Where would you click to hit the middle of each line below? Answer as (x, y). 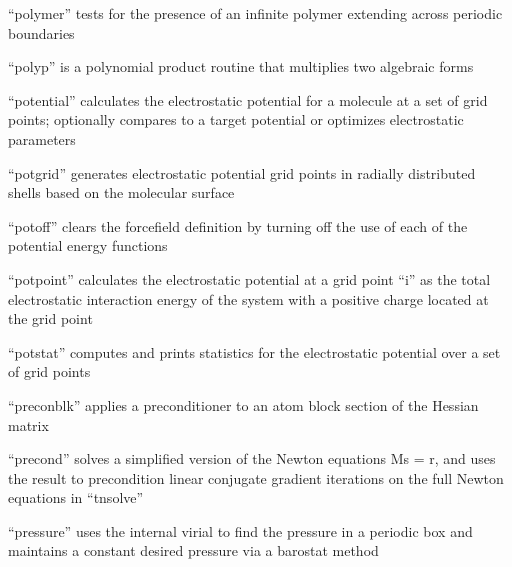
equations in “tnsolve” (76, 497)
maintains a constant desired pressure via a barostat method (193, 550)
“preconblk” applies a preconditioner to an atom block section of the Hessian (243, 404)
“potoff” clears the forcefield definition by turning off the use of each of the (238, 225)
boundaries (41, 32)
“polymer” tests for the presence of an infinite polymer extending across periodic (255, 13)
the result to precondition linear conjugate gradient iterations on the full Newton (256, 477)
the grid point (50, 318)
